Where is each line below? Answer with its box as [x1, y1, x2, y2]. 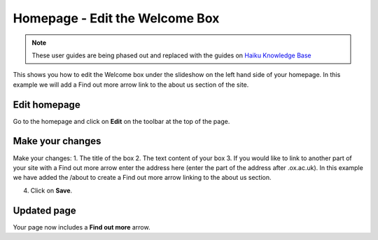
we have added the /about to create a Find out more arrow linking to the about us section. [13, 174, 272, 182]
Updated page [13, 204, 76, 216]
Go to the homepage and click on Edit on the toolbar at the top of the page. [13, 117, 230, 125]
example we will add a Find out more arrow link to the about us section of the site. [13, 80, 249, 89]
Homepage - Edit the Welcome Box [13, 10, 220, 26]
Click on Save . [30, 186, 73, 195]
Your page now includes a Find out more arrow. [13, 223, 150, 231]
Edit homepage [13, 99, 80, 111]
